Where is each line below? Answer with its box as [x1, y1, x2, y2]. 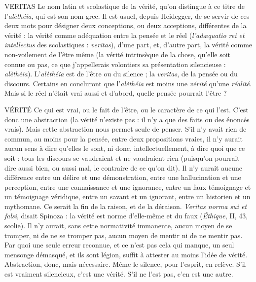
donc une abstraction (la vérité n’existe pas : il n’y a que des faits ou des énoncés [4, 114, 250, 124]
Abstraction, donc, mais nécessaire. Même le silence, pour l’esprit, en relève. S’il [4, 259, 246, 269]
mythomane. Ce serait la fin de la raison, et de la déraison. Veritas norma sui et [4, 201, 247, 211]
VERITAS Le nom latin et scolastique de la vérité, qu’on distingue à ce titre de [4, 1, 245, 11]
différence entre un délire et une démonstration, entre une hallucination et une [4, 172, 241, 182]
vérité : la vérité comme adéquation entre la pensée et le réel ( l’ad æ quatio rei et [4, 30, 245, 40]
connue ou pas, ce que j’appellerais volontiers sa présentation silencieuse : [4, 59, 226, 69]
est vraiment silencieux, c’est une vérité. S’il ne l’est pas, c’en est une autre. [4, 269, 233, 279]
